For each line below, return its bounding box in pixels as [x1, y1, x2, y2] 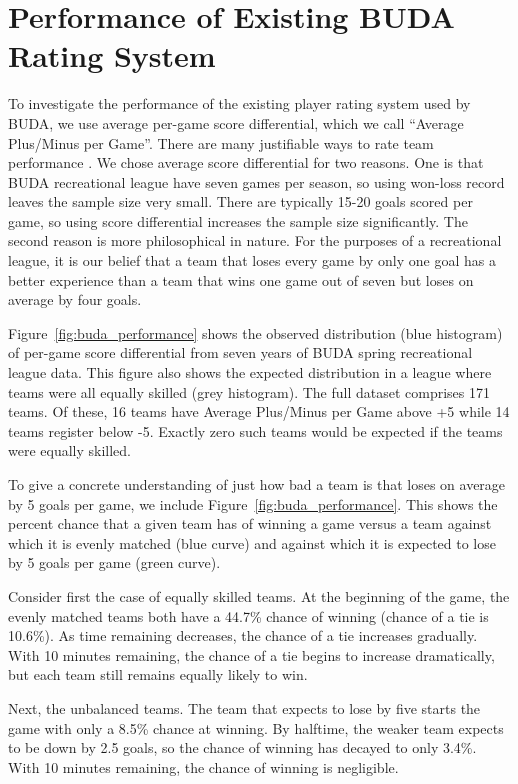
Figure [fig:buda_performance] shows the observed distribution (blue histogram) [8, 322, 503, 343]
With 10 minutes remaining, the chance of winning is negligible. [8, 756, 399, 777]
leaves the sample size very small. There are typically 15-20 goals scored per [8, 191, 473, 212]
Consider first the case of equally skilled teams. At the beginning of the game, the [8, 585, 510, 606]
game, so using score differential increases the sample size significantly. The [8, 210, 468, 231]
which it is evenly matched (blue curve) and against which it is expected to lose [8, 532, 496, 553]
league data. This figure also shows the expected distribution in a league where [8, 362, 492, 383]
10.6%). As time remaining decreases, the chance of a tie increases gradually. [8, 625, 478, 646]
